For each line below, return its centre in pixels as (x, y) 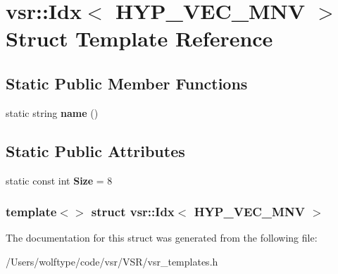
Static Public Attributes (95, 150)
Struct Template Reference (139, 38)
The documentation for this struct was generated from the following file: (162, 238)
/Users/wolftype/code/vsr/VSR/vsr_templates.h (112, 261)
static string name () (52, 112)
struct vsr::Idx (133, 212)
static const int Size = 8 (59, 180)
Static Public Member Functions (127, 83)
